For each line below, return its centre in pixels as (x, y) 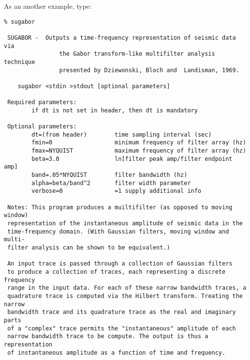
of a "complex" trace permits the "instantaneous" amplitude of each (122, 328)
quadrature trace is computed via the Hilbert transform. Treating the (125, 296)
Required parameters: (42, 102)
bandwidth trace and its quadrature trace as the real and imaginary (122, 312)
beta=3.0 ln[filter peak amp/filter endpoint (132, 159)
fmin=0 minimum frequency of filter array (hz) (139, 143)
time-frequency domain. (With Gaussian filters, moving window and (118, 231)
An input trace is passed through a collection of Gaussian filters (120, 264)
